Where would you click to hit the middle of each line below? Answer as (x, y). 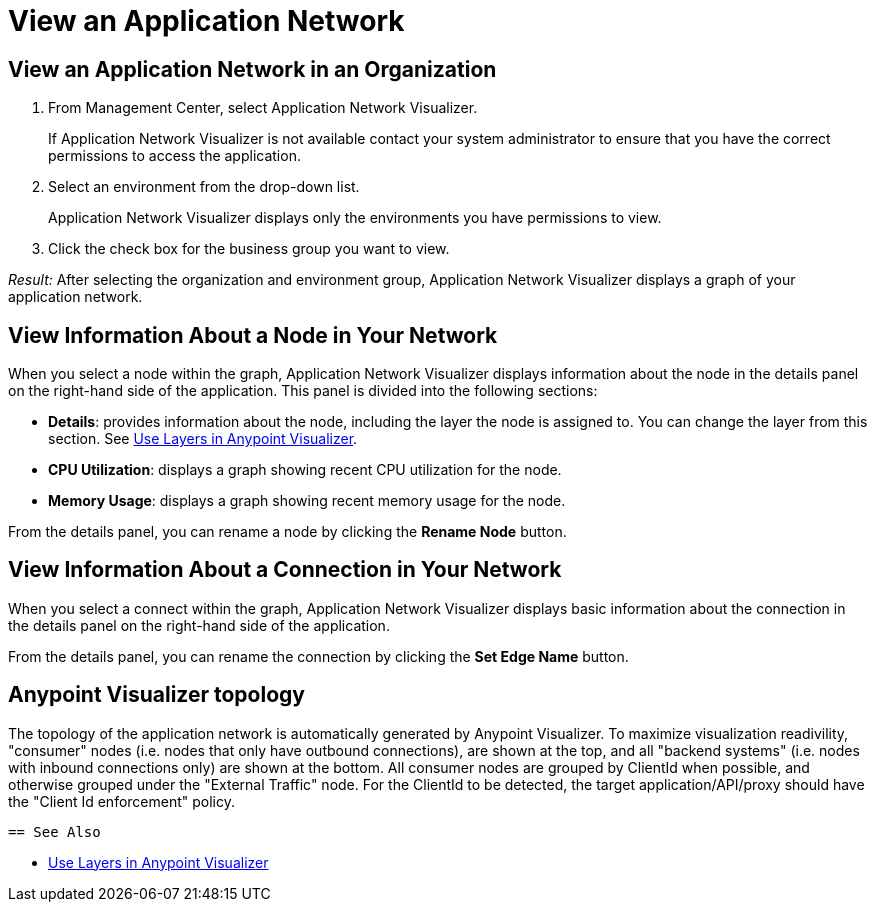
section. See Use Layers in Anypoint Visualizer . (203, 439)
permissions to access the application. (174, 156)
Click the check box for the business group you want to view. (249, 249)
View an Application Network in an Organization (252, 69)
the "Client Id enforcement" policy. (122, 801)
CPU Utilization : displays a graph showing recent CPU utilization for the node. (305, 470)
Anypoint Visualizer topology (156, 695)
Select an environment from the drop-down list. (204, 187)
